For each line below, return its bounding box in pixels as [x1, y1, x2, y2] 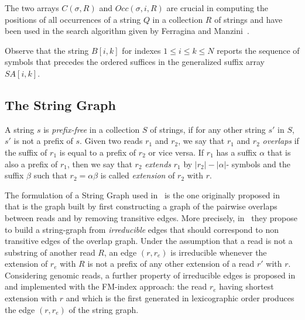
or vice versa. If [148, 146, 204, 158]
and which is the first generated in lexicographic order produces [66, 292, 294, 304]
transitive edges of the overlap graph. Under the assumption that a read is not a [5, 235, 293, 247]
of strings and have [214, 13, 283, 25]
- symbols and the [226, 157, 290, 170]
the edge [5, 303, 35, 315]
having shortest [219, 280, 274, 293]
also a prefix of [5, 157, 58, 170]
